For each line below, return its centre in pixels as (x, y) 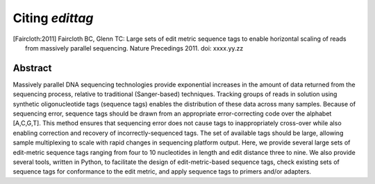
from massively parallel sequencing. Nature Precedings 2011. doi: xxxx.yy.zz (134, 48)
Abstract (32, 68)
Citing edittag (53, 18)
